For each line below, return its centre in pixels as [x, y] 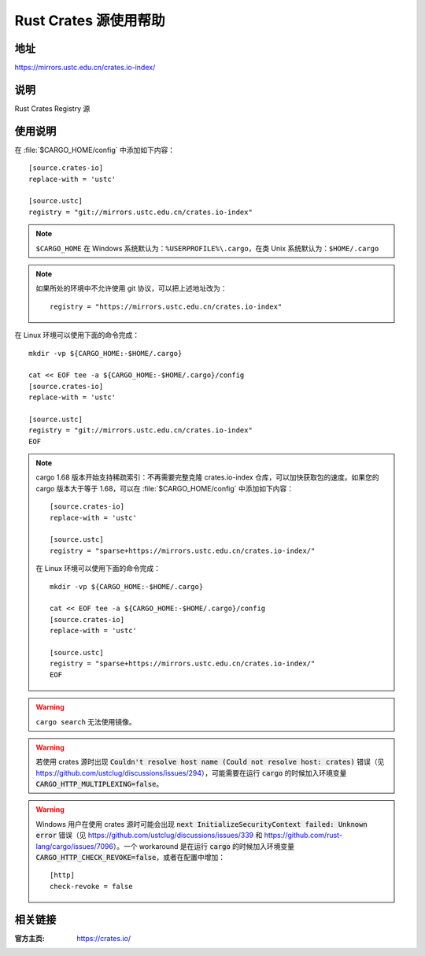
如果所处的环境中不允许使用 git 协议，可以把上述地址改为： [131, 288]
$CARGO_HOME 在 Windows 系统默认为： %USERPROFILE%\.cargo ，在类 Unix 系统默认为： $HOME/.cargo [207, 248]
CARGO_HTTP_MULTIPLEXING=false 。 [100, 784]
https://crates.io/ [104, 938]
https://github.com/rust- [303, 836]
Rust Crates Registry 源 [52, 108]
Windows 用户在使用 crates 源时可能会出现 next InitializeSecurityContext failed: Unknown [201, 824]
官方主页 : [30, 938]
